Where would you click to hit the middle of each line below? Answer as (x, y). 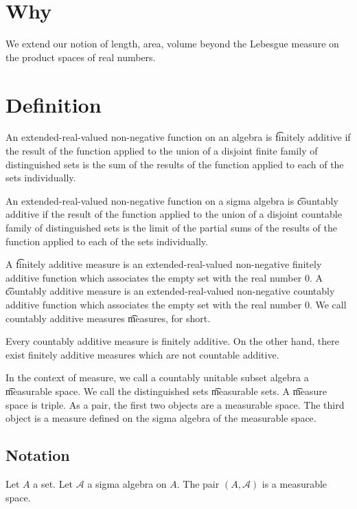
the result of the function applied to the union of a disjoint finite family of (162, 151)
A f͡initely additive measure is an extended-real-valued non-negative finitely (164, 264)
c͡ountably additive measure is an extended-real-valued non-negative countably (170, 291)
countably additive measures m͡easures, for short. (108, 318)
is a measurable (295, 483)
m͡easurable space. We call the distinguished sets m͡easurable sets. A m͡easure (166, 391)
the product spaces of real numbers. (81, 57)
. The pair (198, 483)
